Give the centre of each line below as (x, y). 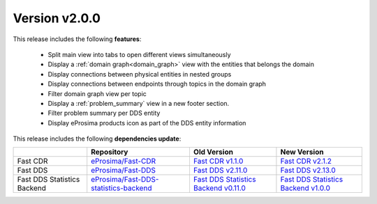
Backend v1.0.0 (305, 188)
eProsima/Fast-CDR (124, 162)
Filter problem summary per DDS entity (104, 113)
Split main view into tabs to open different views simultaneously (139, 54)
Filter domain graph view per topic (97, 93)
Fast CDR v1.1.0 (218, 162)
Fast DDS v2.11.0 (220, 171)
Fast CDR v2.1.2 (306, 162)
